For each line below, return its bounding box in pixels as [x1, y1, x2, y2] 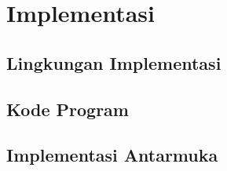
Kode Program [6, 96, 129, 121]
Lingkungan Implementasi [6, 50, 222, 75]
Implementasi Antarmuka [6, 143, 218, 167]
